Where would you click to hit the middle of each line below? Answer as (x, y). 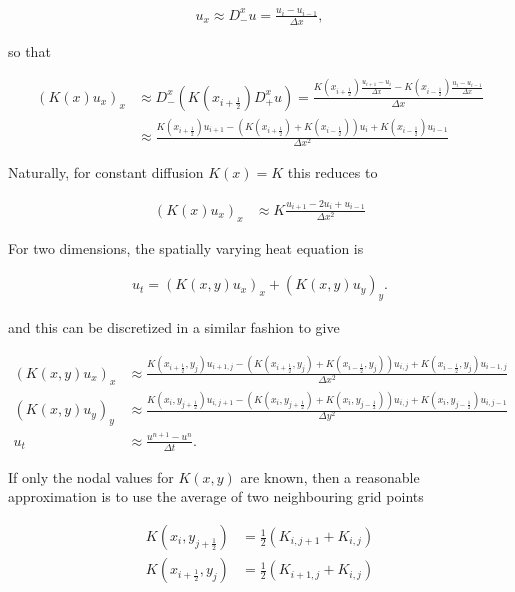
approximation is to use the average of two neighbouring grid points (216, 496)
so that (29, 50)
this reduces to (332, 172)
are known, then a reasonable (330, 476)
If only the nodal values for (91, 476)
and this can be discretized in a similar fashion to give (174, 327)
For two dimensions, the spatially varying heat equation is (186, 247)
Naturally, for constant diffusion (106, 172)
